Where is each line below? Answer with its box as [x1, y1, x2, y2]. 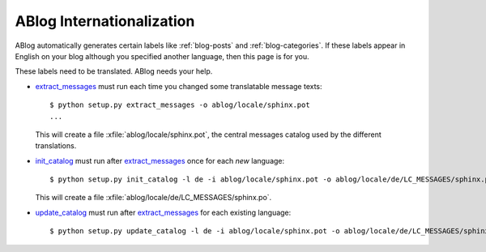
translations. [35, 141, 77, 151]
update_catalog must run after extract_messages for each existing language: [35, 207, 292, 217]
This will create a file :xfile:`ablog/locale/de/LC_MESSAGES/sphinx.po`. [35, 193, 272, 203]
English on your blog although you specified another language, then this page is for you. [15, 51, 309, 61]
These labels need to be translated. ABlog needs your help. [15, 66, 213, 76]
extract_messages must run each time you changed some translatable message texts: [35, 81, 323, 91]
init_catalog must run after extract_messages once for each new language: [35, 156, 285, 165]
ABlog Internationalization [15, 12, 195, 30]
